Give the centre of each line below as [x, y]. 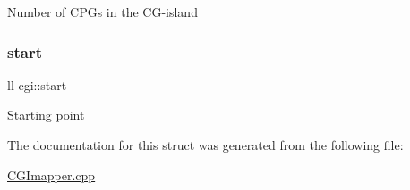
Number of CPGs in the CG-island [102, 12]
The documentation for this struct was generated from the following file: [205, 145]
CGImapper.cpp [51, 174]
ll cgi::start [37, 84]
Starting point [46, 115]
